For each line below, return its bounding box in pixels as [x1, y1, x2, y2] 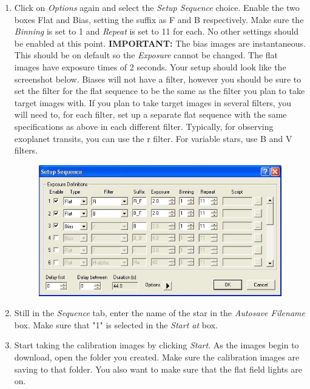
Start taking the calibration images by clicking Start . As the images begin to [14, 339, 299, 351]
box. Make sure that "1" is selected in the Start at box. [14, 318, 218, 331]
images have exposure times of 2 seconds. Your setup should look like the [14, 60, 286, 73]
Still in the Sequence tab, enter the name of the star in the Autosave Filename [14, 306, 305, 319]
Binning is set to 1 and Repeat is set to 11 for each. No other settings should [14, 25, 298, 38]
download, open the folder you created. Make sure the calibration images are [14, 351, 300, 364]
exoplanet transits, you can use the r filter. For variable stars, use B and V [14, 132, 292, 144]
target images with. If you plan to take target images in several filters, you [14, 96, 291, 109]
